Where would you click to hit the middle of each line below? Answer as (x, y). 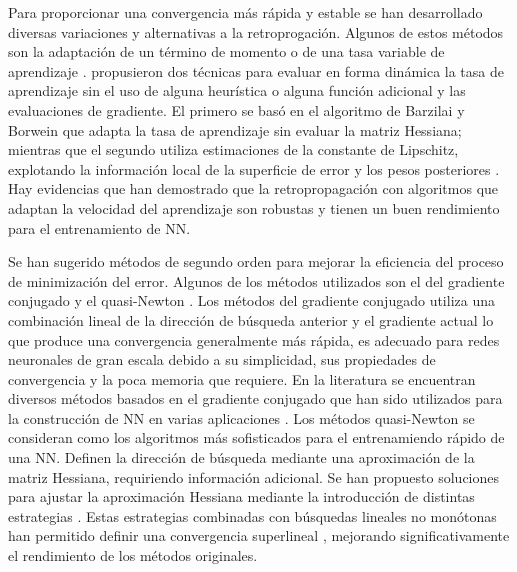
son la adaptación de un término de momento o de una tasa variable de (226, 51)
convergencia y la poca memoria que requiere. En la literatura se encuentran (242, 378)
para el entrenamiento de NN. (99, 227)
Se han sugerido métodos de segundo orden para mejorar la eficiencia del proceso (256, 261)
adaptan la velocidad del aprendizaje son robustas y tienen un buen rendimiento (254, 207)
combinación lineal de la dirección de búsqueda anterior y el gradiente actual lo (251, 319)
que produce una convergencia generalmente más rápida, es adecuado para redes (254, 339)
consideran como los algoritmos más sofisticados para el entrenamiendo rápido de (256, 437)
